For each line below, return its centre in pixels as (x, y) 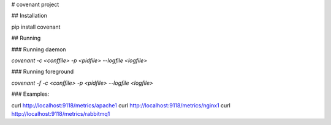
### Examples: (30, 94)
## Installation (29, 16)
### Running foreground (43, 72)
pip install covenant (36, 27)
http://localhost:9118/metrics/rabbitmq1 (61, 113)
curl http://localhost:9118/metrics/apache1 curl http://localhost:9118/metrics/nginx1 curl (121, 105)
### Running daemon (39, 49)
